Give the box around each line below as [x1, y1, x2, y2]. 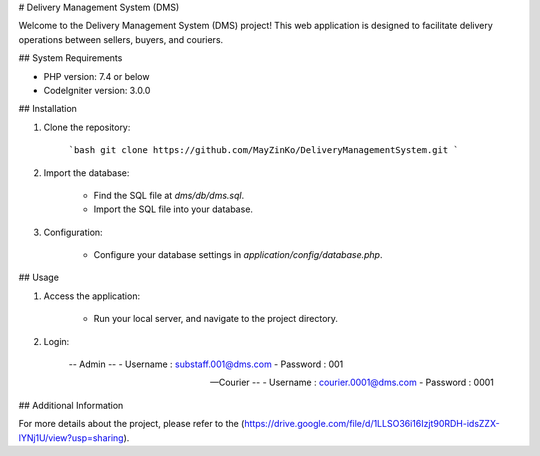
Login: [43, 335, 70, 347]
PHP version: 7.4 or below [43, 70, 150, 82]
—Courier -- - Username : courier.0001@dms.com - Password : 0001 [210, 376, 494, 389]
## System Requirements [18, 52, 123, 64]
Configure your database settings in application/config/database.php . [93, 249, 383, 261]
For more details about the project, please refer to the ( [18, 418, 245, 430]
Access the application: [43, 290, 140, 302]
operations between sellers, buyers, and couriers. [18, 33, 224, 45]
